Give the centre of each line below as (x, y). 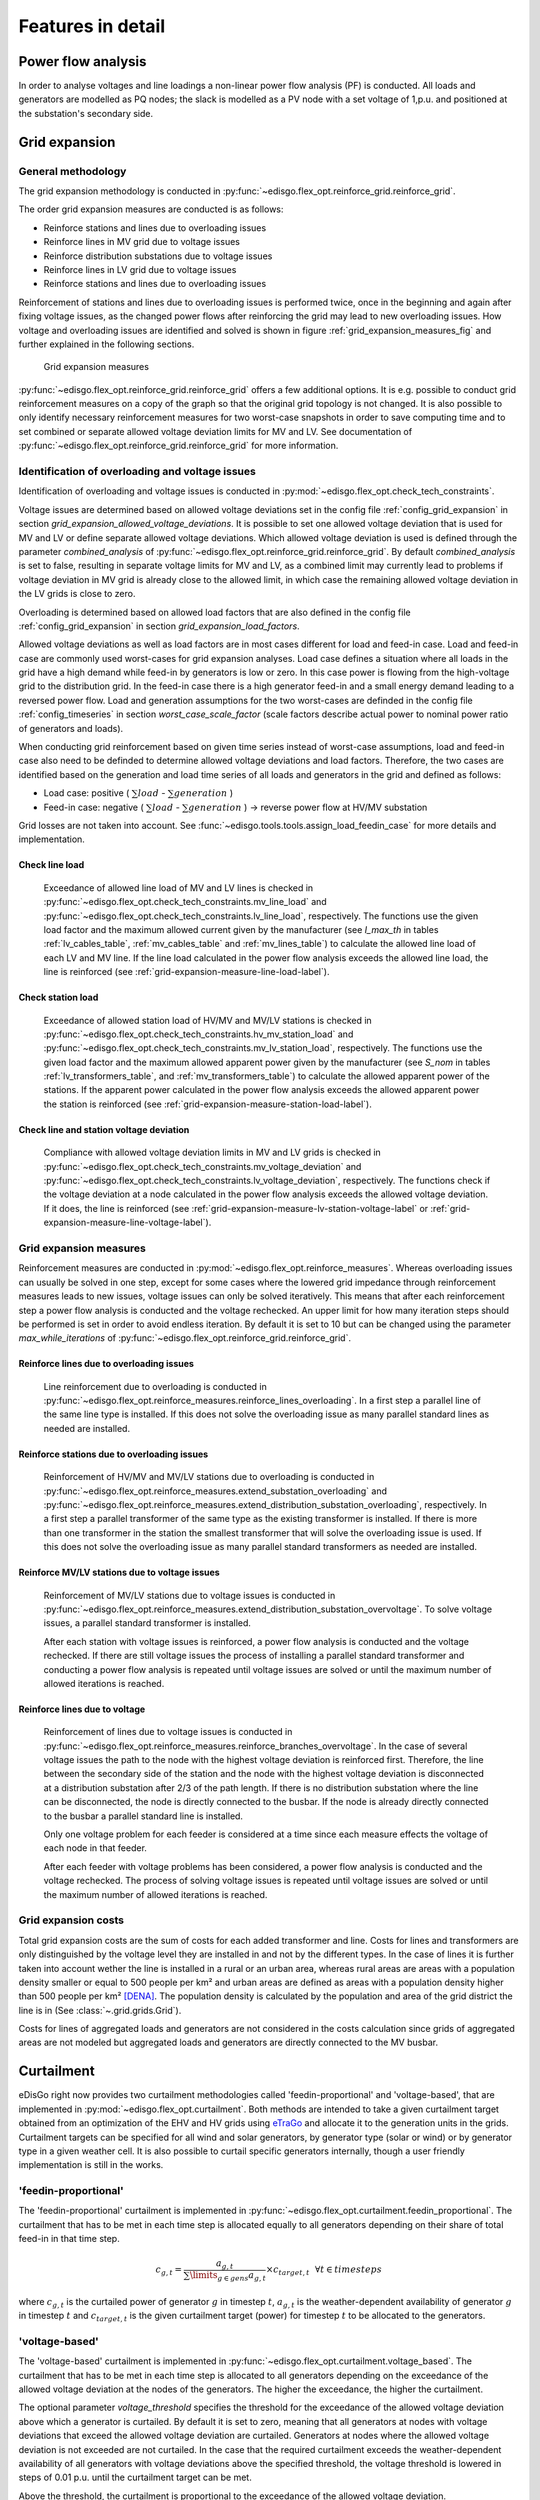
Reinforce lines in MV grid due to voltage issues (141, 242)
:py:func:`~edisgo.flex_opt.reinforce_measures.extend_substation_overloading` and (215, 1491)
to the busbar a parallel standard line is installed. (143, 1816)
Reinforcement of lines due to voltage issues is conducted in (168, 1732)
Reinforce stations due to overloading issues (113, 1454)
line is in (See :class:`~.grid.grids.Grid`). (100, 2010)
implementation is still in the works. (91, 2165)
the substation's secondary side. (86, 113)
